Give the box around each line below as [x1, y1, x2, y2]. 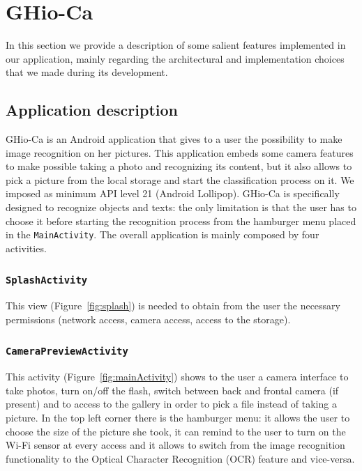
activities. [6, 240, 47, 255]
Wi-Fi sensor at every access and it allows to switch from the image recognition [6, 438, 345, 452]
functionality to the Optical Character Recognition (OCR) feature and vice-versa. [6, 451, 355, 465]
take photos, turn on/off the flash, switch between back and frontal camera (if [6, 383, 339, 397]
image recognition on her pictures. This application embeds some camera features [6, 145, 354, 160]
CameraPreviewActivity [6, 346, 128, 357]
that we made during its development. [6, 65, 168, 79]
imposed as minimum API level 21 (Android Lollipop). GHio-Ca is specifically [6, 186, 340, 201]
